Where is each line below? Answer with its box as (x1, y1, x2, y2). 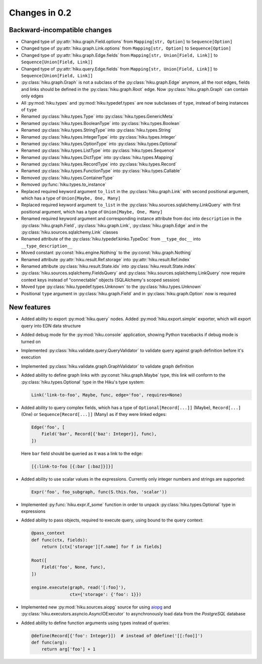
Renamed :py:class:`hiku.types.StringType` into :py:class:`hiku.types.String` (21, 127, 172, 133)
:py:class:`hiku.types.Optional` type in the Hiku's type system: (21, 379, 145, 385)
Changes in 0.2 (9, 7, 72, 18)
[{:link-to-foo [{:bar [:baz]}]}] (31, 464, 114, 469)
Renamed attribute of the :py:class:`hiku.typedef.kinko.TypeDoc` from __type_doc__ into (21, 236, 201, 242)
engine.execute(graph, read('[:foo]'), (31, 585, 126, 591)
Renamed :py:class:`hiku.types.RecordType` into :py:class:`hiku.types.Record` (21, 161, 177, 167)
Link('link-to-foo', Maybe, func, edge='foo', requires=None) (31, 392, 182, 397)
